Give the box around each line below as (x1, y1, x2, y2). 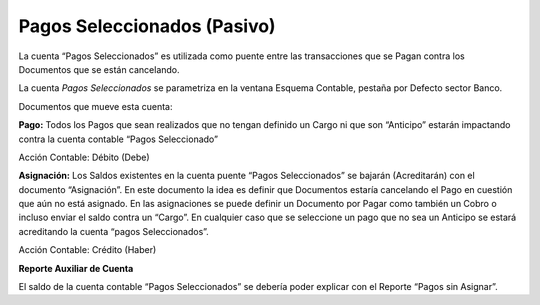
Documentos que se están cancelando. (18, 63, 180, 75)
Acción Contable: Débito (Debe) (18, 151, 150, 163)
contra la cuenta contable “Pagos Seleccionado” (18, 133, 219, 145)
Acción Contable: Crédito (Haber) (18, 244, 157, 256)
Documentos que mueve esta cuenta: (18, 100, 173, 112)
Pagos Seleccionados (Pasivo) (18, 15, 276, 37)
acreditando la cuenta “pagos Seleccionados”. (18, 225, 209, 237)
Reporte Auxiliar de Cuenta (18, 262, 134, 274)
